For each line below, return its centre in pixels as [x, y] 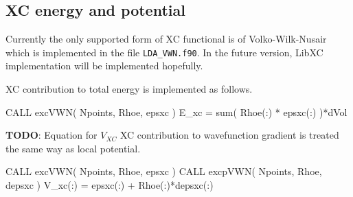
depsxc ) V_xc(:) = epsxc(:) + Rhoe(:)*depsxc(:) [110, 185]
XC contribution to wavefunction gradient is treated [229, 135]
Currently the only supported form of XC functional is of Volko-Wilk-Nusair [166, 39]
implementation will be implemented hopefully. [104, 66]
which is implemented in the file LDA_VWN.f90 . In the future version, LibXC [164, 52]
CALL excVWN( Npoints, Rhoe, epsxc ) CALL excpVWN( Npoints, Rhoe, [164, 171]
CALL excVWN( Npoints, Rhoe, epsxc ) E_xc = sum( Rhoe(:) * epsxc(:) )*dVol [176, 112]
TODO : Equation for [52, 135]
